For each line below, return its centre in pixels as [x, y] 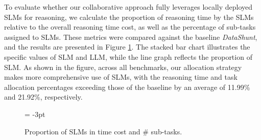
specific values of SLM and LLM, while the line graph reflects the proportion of [128, 56]
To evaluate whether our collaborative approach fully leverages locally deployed [128, 7]
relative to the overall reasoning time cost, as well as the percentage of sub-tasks [130, 27]
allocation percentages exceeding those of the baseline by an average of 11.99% [127, 87]
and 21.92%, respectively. [43, 97]
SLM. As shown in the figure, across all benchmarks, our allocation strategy [123, 67]
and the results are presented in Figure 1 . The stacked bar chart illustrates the [127, 47]
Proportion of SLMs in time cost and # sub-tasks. [103, 131]
